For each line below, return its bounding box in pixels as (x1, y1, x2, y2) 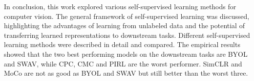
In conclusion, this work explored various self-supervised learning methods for (4, 1, 236, 11)
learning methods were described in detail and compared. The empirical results (4, 39, 240, 49)
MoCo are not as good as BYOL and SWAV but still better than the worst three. (4, 68, 248, 78)
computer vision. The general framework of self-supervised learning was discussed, (4, 11, 250, 21)
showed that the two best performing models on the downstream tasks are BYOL (4, 49, 248, 59)
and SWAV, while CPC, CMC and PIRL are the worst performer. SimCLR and (4, 58, 242, 68)
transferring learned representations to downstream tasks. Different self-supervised (4, 30, 250, 40)
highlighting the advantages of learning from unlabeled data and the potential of (4, 20, 245, 31)
